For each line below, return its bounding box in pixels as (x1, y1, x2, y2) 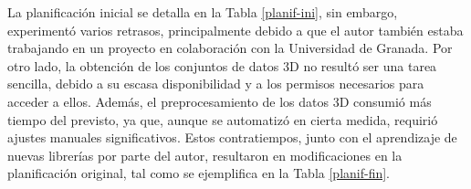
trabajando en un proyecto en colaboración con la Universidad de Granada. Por (7, 38, 453, 58)
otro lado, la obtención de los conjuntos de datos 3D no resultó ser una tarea (7, 56, 437, 75)
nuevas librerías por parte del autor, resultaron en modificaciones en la (7, 145, 403, 164)
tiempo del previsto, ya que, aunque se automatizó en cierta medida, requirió (7, 110, 438, 129)
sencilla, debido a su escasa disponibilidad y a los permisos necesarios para (7, 74, 424, 93)
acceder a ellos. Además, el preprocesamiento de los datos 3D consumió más (7, 91, 432, 110)
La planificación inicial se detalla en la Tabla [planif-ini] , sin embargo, (7, 3, 398, 21)
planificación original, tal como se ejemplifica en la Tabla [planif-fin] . (7, 163, 391, 183)
